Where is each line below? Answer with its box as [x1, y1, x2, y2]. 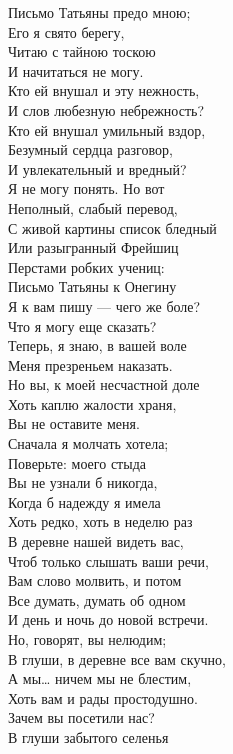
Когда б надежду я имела [8, 491, 161, 512]
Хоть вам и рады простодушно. [8, 687, 198, 708]
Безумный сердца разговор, [8, 139, 173, 160]
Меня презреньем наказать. [8, 354, 173, 375]
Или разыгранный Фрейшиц [8, 237, 179, 258]
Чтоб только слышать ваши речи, [8, 550, 209, 571]
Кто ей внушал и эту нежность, [8, 80, 200, 101]
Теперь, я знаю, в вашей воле [8, 335, 187, 356]
